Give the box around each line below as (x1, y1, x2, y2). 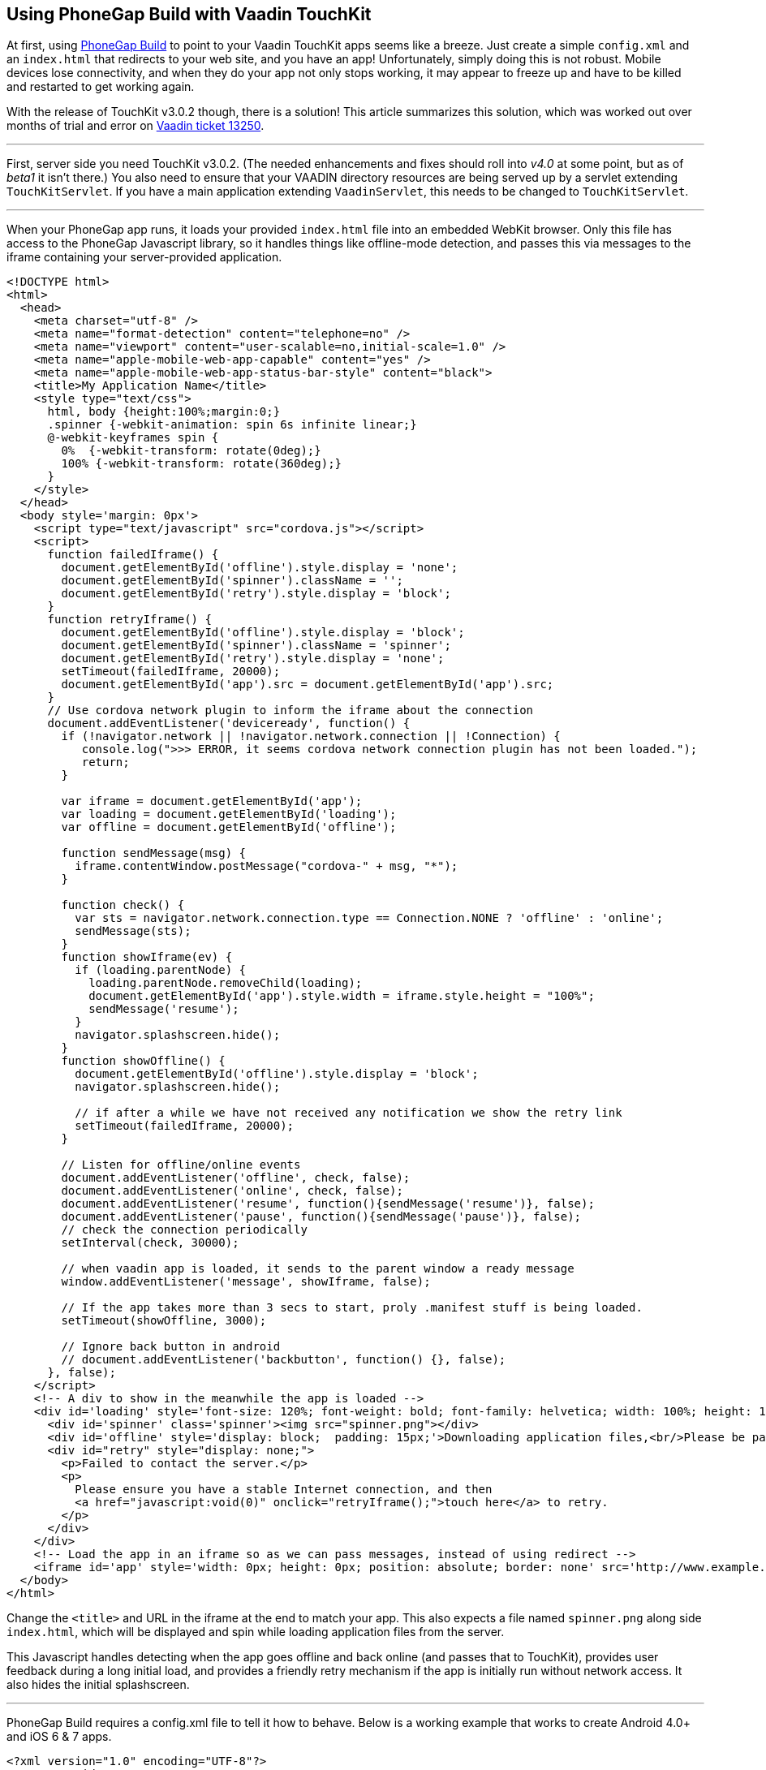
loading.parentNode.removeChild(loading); (88, 976, 363, 990)
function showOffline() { (61, 1054, 226, 1068)
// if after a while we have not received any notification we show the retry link (75, 1106, 622, 1120)
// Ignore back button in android (61, 1340, 281, 1354)
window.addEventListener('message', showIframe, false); (61, 1275, 431, 1289)
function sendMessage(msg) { (61, 846, 247, 860)
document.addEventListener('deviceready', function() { (47, 717, 411, 730)
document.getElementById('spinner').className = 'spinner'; (61, 639, 451, 652)
